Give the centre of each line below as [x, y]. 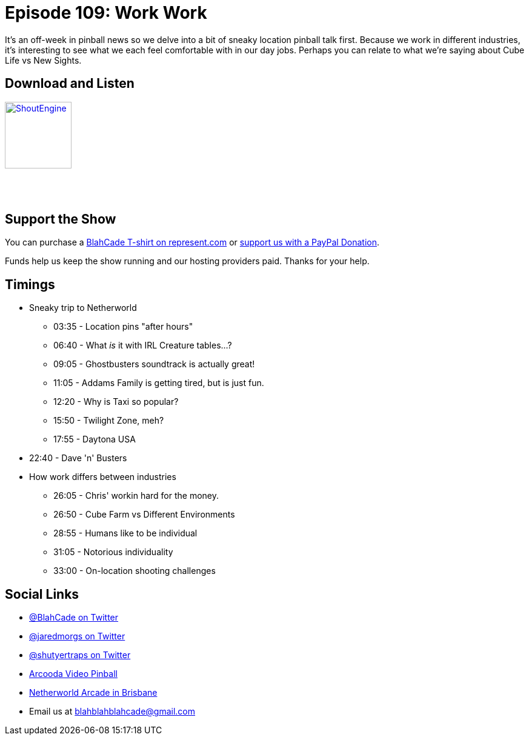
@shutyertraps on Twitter [80, 655]
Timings [30, 284]
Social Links [42, 594]
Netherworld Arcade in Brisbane [93, 693]
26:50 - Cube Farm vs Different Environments [144, 515]
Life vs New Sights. [43, 60]
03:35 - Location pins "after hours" [123, 327]
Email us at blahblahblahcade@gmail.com [112, 712]
